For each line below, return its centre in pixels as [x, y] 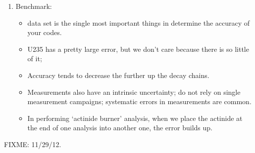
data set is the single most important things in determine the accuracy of [139, 22]
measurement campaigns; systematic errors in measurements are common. [139, 101]
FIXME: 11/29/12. [33, 144]
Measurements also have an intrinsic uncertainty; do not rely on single [134, 92]
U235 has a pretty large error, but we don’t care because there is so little [138, 49]
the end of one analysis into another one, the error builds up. [120, 128]
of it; [35, 58]
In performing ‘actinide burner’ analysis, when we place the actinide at [135, 118]
